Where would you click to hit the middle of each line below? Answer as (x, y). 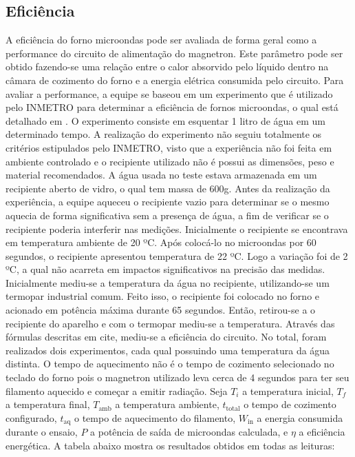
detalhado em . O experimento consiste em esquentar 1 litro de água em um (166, 120)
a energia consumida (300, 417)
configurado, (31, 417)
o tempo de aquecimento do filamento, (155, 417)
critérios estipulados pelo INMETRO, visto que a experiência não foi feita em (169, 147)
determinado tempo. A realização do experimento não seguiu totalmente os (164, 134)
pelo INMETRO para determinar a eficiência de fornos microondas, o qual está (172, 107)
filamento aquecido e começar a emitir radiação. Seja (117, 390)
